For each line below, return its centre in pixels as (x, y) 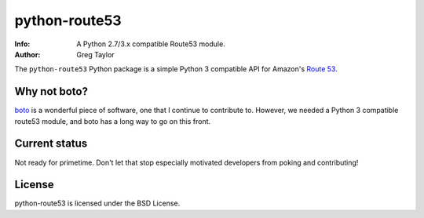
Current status (51, 144)
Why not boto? (51, 91)
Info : (22, 44)
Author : (27, 54)
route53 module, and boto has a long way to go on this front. (113, 121)
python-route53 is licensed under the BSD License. (97, 203)
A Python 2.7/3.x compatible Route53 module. (151, 44)
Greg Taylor (95, 54)
